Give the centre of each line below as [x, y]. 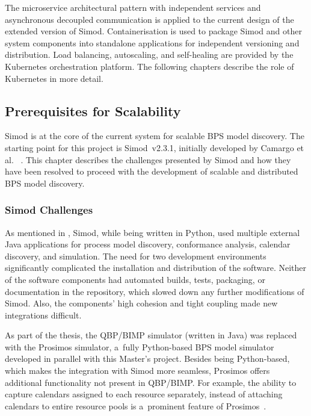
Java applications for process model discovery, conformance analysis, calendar [148, 244]
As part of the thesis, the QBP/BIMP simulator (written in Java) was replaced [151, 335]
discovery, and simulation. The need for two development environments [136, 256]
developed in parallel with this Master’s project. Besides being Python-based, [147, 359]
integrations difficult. [43, 315]
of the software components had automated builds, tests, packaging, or [135, 279]
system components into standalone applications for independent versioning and [152, 42]
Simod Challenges [49, 210]
